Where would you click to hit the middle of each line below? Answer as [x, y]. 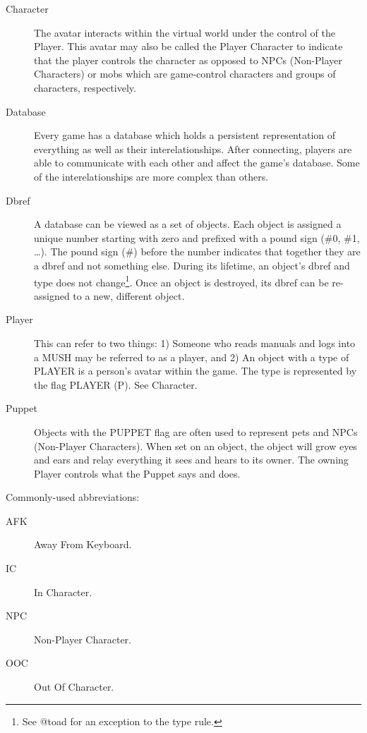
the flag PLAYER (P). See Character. [116, 384]
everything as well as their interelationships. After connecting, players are [193, 149]
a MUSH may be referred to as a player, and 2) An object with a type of [192, 357]
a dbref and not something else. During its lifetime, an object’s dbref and [192, 265]
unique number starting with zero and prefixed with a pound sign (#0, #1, [197, 237]
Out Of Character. [74, 687]
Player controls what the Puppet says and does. [137, 473]
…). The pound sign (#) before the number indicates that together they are [197, 252]
